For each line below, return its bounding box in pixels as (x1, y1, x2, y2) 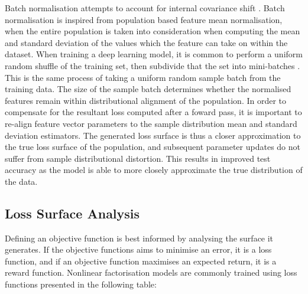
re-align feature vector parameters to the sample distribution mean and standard (5, 117, 297, 129)
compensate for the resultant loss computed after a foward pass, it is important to (5, 106, 302, 118)
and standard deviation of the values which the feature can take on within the (5, 36, 288, 48)
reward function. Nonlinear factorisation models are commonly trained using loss (5, 266, 297, 279)
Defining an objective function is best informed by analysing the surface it (5, 231, 274, 244)
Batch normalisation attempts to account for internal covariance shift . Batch (5, 2, 285, 14)
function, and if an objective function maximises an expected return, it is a (5, 254, 277, 267)
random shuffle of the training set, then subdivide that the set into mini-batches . (5, 59, 300, 71)
